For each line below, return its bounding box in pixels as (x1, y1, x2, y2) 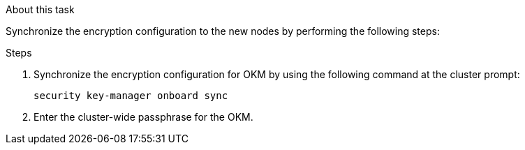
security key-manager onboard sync (34, 90, 228, 101)
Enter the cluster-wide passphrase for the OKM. (34, 111, 253, 123)
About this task (6, 3, 75, 15)
